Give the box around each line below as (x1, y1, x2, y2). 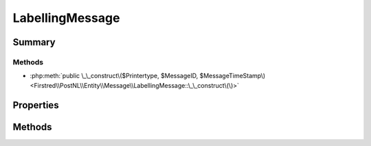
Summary (12, 36, 56, 48)
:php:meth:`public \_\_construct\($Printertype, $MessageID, (30, 72, 199, 80)
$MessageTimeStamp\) (199, 72, 266, 80)
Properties (12, 99, 59, 111)
